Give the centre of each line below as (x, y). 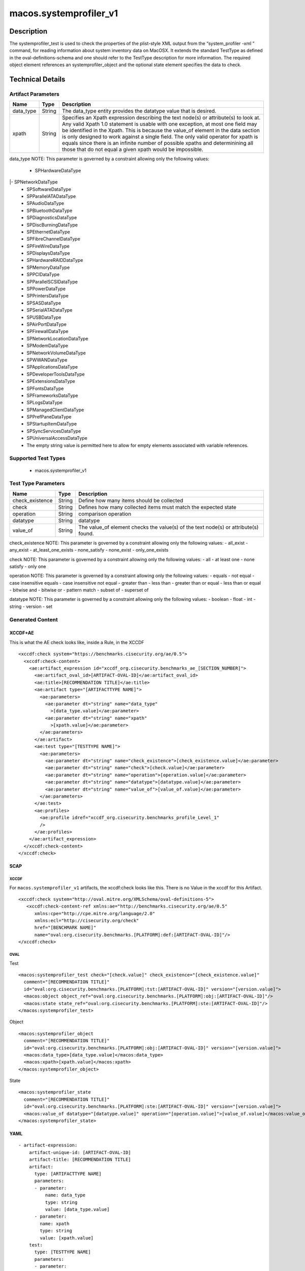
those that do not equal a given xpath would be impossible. (132, 149)
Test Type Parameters (37, 483)
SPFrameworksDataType (52, 395)
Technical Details (37, 80)
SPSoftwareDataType (49, 189)
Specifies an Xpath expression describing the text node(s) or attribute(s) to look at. (161, 118)
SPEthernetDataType (49, 232)
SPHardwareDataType (58, 170)
